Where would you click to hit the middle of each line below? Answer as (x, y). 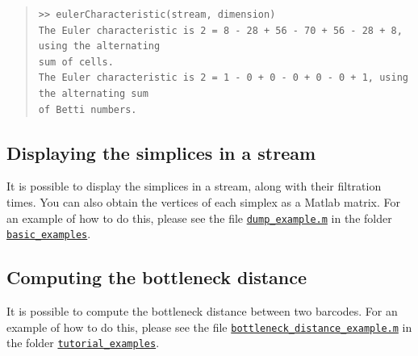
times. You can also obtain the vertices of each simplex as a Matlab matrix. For (203, 201)
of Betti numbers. (88, 109)
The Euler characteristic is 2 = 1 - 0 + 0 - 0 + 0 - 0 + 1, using (223, 78)
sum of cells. (76, 62)
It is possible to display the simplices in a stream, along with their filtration (194, 186)
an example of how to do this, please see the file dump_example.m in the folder (199, 218)
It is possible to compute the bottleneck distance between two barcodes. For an (202, 311)
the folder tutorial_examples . (83, 343)
